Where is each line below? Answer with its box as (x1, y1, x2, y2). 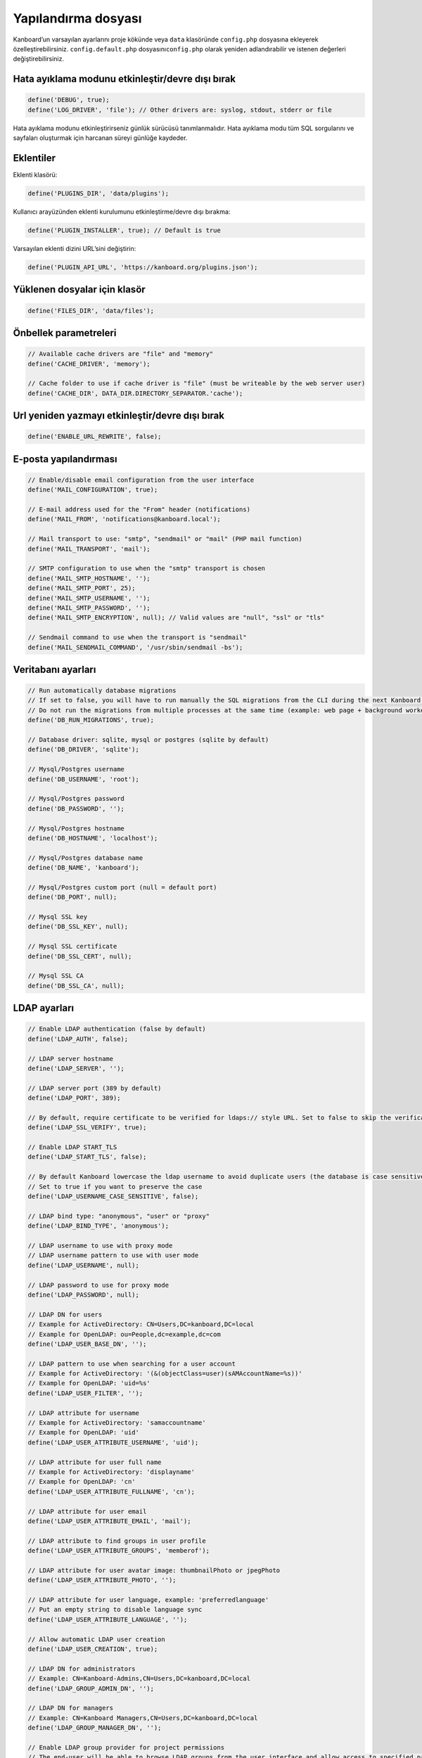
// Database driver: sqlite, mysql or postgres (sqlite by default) (27, 736, 269, 744)
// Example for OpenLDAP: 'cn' (27, 1477, 136, 1486)
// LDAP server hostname (27, 1055, 114, 1063)
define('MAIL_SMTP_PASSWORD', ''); (27, 603, 151, 612)
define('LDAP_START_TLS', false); (27, 1153, 147, 1161)
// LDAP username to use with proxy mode (27, 1242, 173, 1250)
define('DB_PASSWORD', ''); (27, 804, 124, 812)
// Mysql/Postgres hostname (27, 824, 124, 833)
